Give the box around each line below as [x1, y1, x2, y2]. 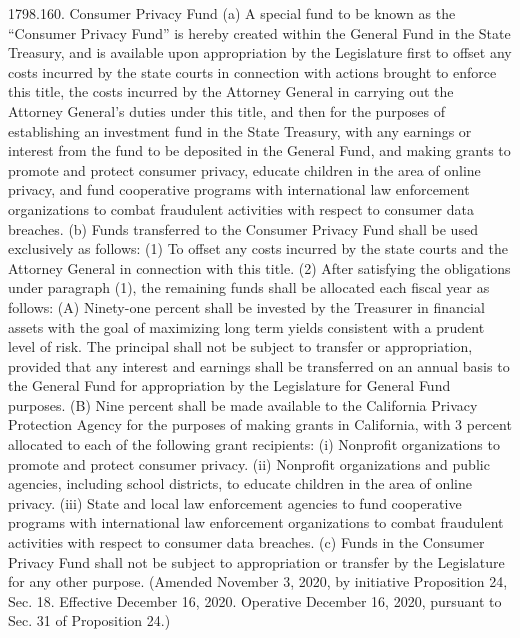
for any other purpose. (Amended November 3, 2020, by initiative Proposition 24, [8, 571, 508, 592]
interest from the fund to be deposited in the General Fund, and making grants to [8, 140, 511, 161]
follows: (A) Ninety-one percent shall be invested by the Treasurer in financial [8, 296, 485, 317]
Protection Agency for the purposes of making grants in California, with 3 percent [8, 414, 512, 435]
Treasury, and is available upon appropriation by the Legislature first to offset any [8, 42, 512, 63]
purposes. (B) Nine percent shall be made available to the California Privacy [8, 394, 478, 415]
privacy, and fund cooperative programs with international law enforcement [8, 179, 470, 200]
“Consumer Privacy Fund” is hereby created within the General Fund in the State [8, 22, 511, 43]
